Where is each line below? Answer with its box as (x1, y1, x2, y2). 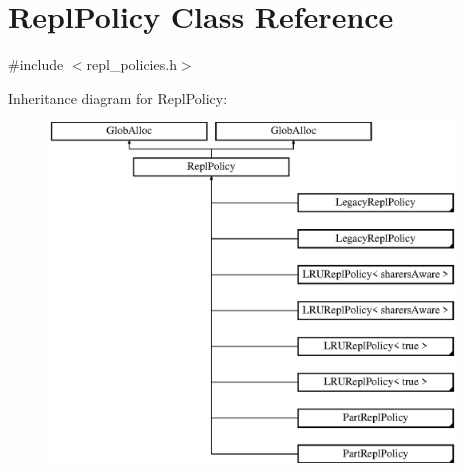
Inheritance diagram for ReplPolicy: (8, 87, 228, 108)
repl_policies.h (86, 54, 177, 75)
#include (8, 54, 64, 75)
